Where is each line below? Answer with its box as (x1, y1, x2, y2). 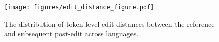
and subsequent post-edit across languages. (4, 28, 139, 39)
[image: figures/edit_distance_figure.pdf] (4, 4, 155, 11)
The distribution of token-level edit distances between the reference (4, 18, 215, 29)
